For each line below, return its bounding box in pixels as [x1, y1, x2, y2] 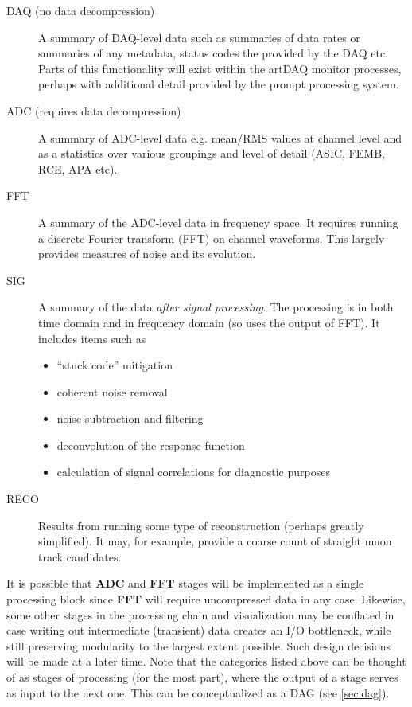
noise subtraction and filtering [56, 410, 204, 427]
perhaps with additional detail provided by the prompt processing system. [38, 76, 399, 92]
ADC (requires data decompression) [6, 102, 181, 119]
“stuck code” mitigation [56, 357, 173, 373]
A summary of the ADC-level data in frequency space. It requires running [38, 213, 398, 230]
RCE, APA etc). [38, 160, 118, 177]
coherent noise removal [56, 383, 168, 400]
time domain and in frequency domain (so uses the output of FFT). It [38, 314, 380, 330]
